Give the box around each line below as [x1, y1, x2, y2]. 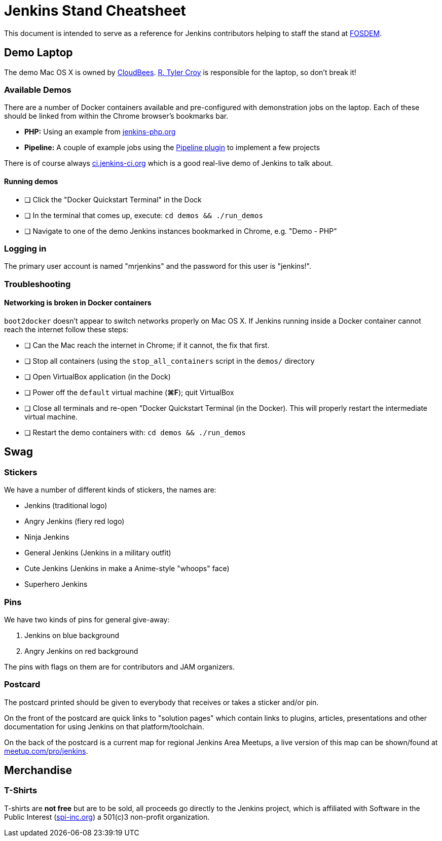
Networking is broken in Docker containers [4, 298, 152, 307]
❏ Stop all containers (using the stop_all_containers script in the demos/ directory [24, 356, 315, 365]
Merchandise [4, 764, 72, 777]
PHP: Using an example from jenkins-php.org [24, 127, 176, 136]
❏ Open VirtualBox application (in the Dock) [24, 372, 171, 381]
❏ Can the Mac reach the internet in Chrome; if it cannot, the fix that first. [24, 340, 270, 349]
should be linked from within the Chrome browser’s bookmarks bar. [4, 112, 229, 121]
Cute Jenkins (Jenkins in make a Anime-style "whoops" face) [24, 564, 230, 573]
